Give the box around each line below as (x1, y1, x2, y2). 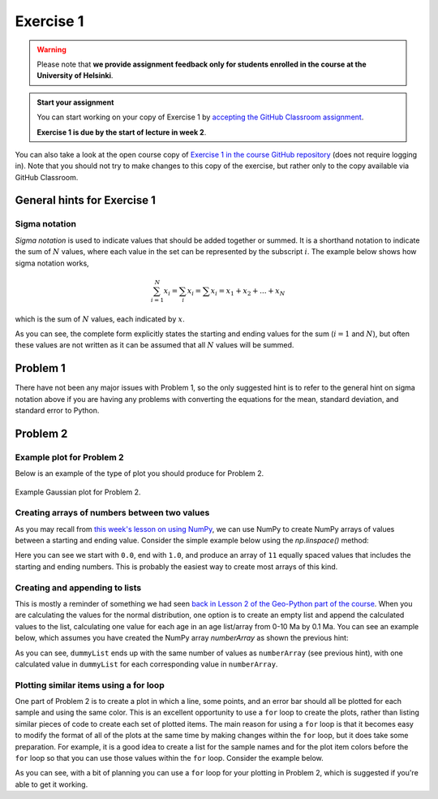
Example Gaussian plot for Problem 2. (15, 487, 141, 497)
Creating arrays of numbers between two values (15, 507, 210, 519)
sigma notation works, (15, 258, 89, 268)
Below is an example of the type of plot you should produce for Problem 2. (15, 469, 264, 478)
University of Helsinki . (36, 71, 114, 80)
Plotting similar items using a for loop (15, 679, 165, 690)
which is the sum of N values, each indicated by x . (15, 313, 186, 324)
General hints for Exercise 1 (15, 193, 156, 207)
